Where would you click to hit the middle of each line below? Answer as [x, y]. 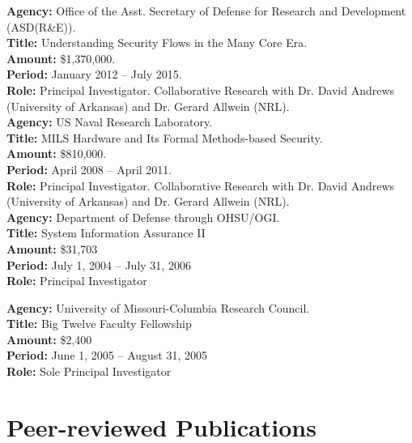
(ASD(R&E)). [41, 26]
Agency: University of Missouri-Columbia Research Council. [158, 307]
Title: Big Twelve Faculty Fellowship [99, 324]
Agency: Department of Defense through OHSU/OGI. [143, 217]
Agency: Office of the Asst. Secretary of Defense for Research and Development [206, 11]
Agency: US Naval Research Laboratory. [110, 122]
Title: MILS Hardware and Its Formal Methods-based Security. [165, 137]
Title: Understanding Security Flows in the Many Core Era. [157, 43]
